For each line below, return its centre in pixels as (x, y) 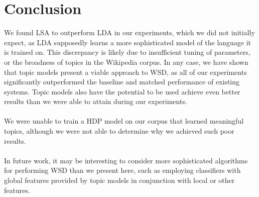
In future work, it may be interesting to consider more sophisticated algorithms (126, 160)
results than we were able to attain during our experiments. (96, 101)
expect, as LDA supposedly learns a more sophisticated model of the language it (128, 42)
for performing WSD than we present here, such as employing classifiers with (122, 170)
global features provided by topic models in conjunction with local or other (119, 180)
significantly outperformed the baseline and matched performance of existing (122, 82)
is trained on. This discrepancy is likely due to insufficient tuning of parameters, (127, 52)
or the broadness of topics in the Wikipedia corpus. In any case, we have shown (126, 62)
